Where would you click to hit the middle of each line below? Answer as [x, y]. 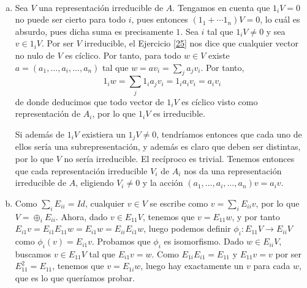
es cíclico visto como [220, 101]
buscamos [33, 253]
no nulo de [35, 55]
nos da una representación [233, 170]
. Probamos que [121, 241]
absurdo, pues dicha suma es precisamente [94, 31]
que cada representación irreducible [81, 170]
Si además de [40, 134]
